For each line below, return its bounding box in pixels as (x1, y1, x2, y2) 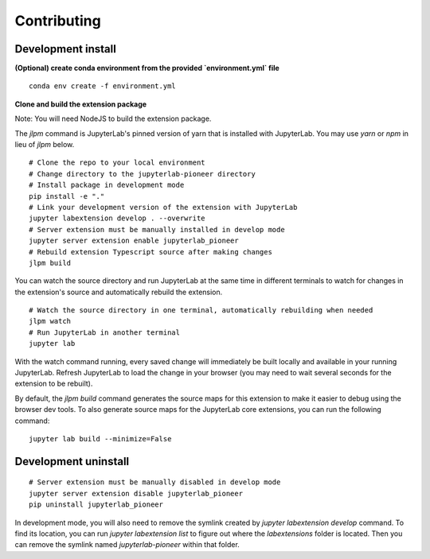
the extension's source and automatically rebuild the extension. (14, 287, 223, 297)
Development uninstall (14, 454, 130, 468)
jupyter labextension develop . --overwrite (29, 214, 206, 223)
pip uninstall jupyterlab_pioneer (29, 500, 163, 509)
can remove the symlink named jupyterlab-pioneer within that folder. (14, 540, 240, 549)
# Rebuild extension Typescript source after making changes (29, 247, 272, 256)
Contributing (14, 12, 101, 29)
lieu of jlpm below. (14, 140, 75, 149)
